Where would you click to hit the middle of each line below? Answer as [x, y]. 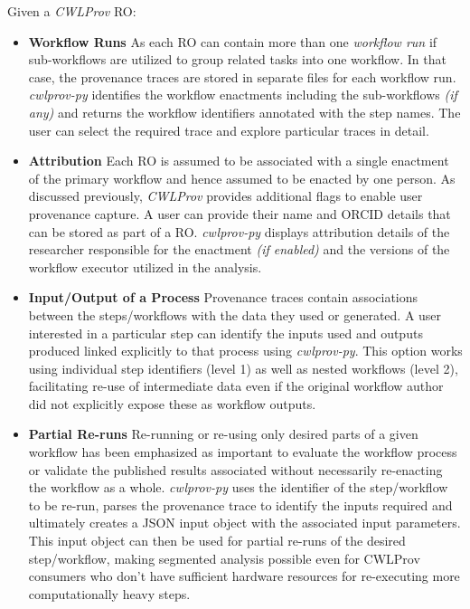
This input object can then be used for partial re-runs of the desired [217, 541]
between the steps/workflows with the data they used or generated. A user [235, 314]
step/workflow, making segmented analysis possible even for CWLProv [224, 558]
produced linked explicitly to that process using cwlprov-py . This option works [245, 351]
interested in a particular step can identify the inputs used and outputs [226, 333]
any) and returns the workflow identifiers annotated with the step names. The [244, 112]
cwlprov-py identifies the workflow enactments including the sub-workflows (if [243, 95]
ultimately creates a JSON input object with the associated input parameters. [244, 523]
